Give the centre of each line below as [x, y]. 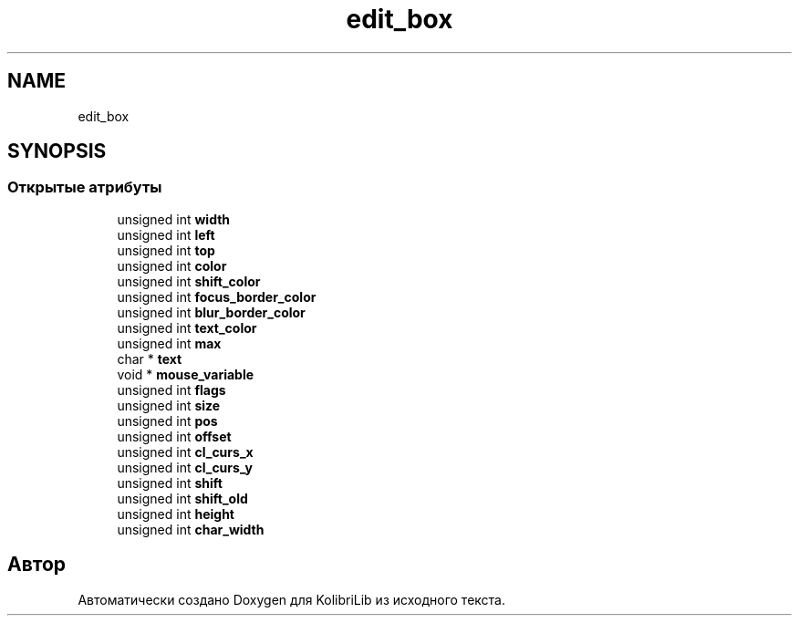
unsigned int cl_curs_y [185, 467]
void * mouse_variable [186, 374]
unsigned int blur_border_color [211, 312]
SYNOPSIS [57, 151]
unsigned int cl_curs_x [185, 452]
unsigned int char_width [191, 529]
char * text [150, 358]
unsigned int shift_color [189, 281]
